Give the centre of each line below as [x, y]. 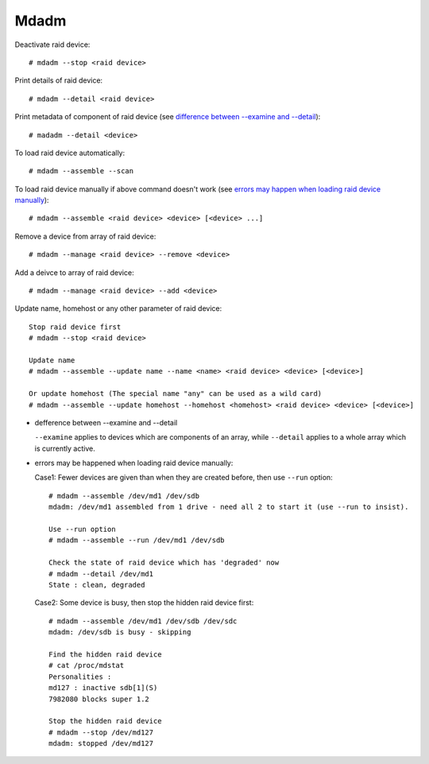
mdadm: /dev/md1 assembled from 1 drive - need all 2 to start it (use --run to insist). [229, 507]
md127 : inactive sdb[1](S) [103, 688]
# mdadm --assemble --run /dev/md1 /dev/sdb [137, 540]
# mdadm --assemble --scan [81, 171]
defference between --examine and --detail [106, 422]
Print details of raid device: [59, 80]
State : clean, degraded [97, 585]
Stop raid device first [75, 327]
